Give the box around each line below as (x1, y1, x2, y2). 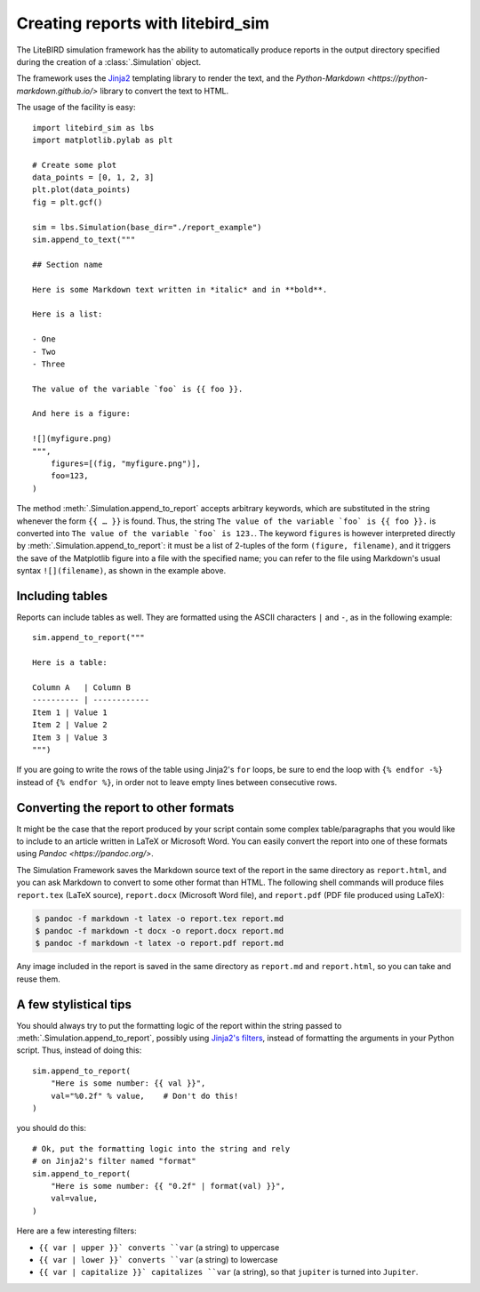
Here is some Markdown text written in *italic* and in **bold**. (32, 285, 328, 294)
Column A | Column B (32, 683, 132, 693)
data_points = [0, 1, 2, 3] (32, 173, 155, 182)
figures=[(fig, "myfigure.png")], (50, 459, 202, 469)
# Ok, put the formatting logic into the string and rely (32, 1144, 291, 1153)
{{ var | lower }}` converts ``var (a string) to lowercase (38, 1254, 278, 1264)
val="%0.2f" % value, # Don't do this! (50, 1090, 239, 1101)
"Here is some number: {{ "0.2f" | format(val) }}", (50, 1181, 286, 1191)
